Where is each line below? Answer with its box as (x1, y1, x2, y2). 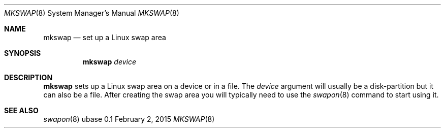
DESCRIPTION (4, 73, 53, 82)
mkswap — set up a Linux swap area (43, 33, 166, 42)
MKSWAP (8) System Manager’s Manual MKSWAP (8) (4, 9, 179, 17)
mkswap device (82, 57, 136, 66)
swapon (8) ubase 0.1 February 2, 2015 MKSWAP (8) (43, 115, 215, 123)
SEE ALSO (4, 106, 39, 115)
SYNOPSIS (4, 49, 41, 57)
